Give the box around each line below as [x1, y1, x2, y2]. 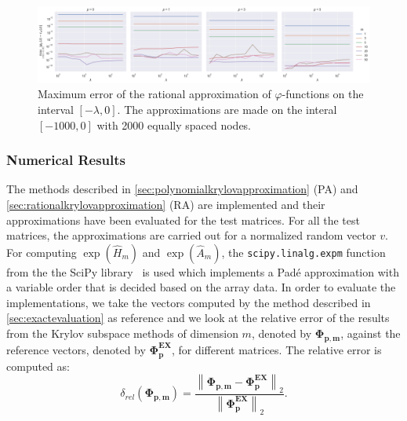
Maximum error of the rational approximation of [38, 86, 271, 102]
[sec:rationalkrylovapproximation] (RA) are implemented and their [6, 196, 325, 212]
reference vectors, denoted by [6, 341, 146, 357]
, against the [340, 325, 401, 342]
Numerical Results [6, 150, 126, 170]
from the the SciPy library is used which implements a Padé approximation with [6, 263, 399, 280]
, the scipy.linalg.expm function [221, 243, 386, 260]
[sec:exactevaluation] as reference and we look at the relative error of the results [6, 309, 390, 326]
